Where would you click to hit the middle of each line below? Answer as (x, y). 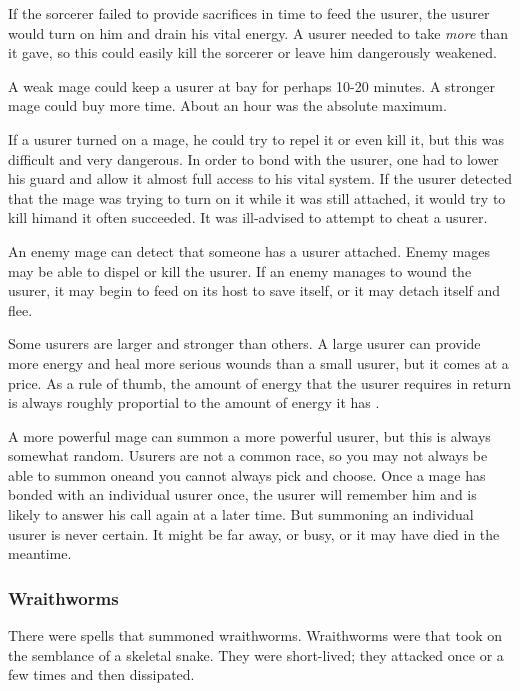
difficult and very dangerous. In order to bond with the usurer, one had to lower (253, 158)
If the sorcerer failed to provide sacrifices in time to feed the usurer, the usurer (249, 13)
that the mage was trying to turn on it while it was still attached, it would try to (257, 197)
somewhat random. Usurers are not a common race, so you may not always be (248, 455)
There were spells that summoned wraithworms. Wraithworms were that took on (255, 635)
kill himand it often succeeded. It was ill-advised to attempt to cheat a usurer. (248, 217)
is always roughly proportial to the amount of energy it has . (194, 402)
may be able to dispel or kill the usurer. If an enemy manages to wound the (240, 270)
